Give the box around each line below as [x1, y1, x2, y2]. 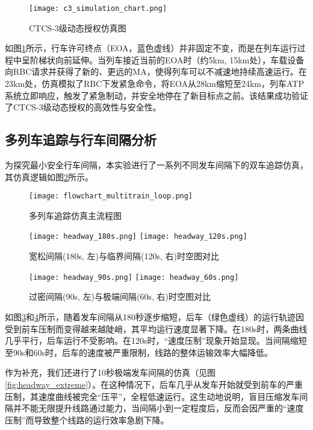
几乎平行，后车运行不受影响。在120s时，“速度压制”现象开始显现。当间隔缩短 [5, 334, 307, 347]
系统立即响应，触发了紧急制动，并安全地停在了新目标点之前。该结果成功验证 [5, 89, 308, 101]
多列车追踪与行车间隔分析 [5, 130, 156, 149]
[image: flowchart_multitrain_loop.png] [29, 192, 193, 201]
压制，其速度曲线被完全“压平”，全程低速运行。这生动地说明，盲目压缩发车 [5, 390, 300, 402]
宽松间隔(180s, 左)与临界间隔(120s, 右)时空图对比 [29, 250, 219, 262]
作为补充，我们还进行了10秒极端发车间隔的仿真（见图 [5, 366, 215, 379]
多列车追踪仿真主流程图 [29, 209, 122, 221]
